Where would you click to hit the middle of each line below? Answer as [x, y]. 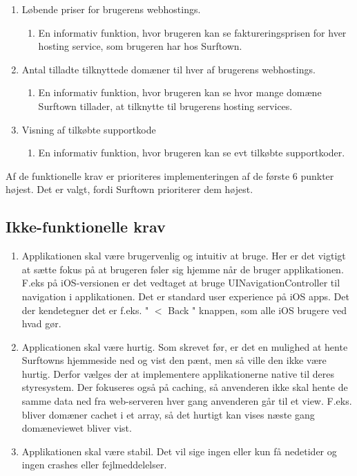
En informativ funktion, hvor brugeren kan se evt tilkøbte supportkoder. [192, 153]
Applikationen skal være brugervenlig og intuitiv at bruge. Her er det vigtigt [184, 256]
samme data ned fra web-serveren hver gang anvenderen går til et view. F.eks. [187, 401]
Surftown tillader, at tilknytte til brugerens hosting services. [165, 106]
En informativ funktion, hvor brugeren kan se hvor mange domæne [180, 92]
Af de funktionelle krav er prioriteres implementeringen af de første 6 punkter [170, 175]
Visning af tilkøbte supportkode [89, 129]
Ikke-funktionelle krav [86, 227]
